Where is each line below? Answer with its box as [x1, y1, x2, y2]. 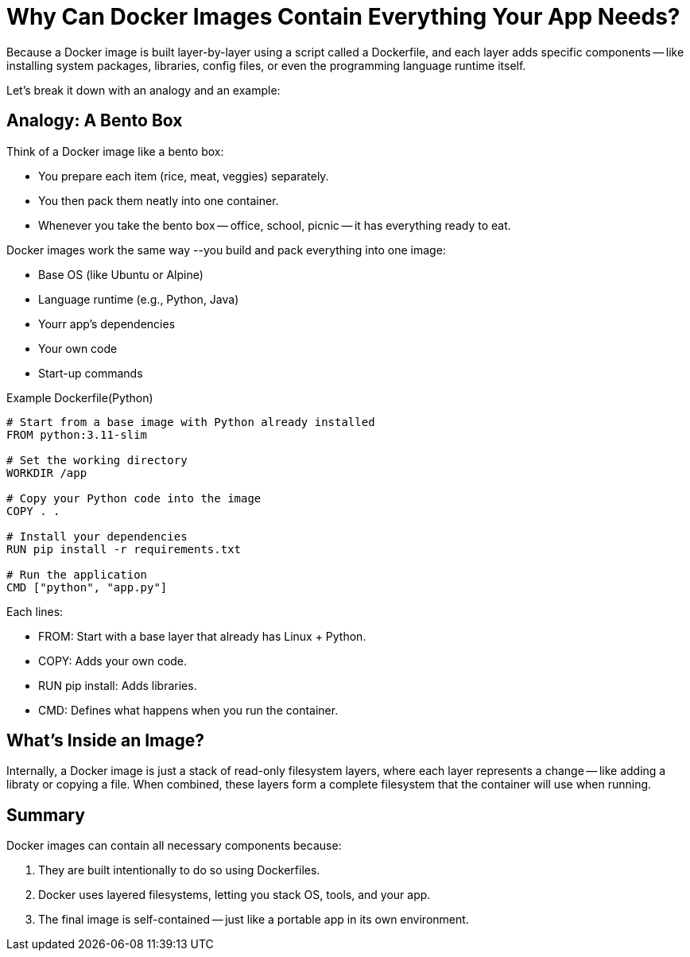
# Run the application [6, 568, 148, 581]
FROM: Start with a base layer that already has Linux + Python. [38, 629, 366, 643]
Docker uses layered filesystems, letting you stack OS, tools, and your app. [38, 888, 431, 902]
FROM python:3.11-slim [6, 428, 148, 441]
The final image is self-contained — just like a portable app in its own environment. [38, 912, 469, 927]
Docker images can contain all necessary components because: [6, 839, 342, 853]
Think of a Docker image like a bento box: [6, 144, 224, 158]
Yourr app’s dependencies [38, 316, 176, 331]
